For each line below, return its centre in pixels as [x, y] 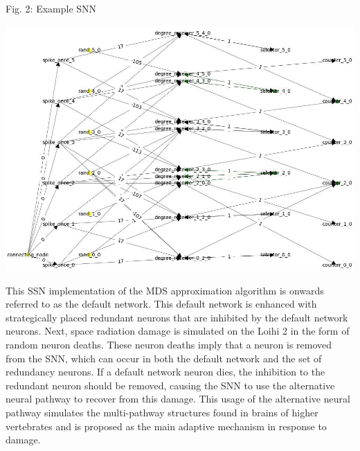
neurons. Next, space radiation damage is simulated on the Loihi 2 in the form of [178, 331]
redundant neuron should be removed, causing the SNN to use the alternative [170, 385]
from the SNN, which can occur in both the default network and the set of [164, 358]
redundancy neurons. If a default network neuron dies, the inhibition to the [165, 372]
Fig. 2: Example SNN [51, 8]
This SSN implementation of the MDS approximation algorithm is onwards [165, 290]
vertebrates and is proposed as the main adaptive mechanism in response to [166, 426]
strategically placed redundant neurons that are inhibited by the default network [177, 317]
